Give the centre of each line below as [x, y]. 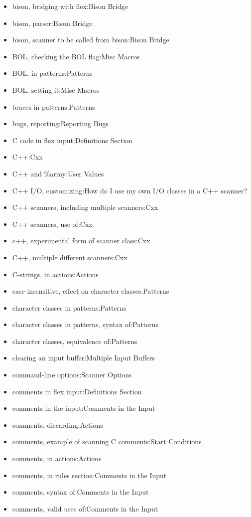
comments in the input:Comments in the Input [84, 408]
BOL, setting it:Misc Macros [56, 89]
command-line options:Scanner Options [72, 375]
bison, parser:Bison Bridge [52, 23]
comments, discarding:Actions [58, 425]
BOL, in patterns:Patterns [52, 73]
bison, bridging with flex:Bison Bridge [70, 6]
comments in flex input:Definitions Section [77, 391]
